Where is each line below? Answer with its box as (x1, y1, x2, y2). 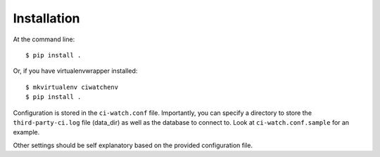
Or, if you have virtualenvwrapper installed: (13, 67, 138, 75)
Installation (13, 11, 80, 26)
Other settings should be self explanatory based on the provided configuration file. (13, 141, 253, 149)
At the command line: (13, 35, 75, 43)
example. (13, 128, 40, 137)
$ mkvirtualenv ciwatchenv (25, 83, 119, 91)
